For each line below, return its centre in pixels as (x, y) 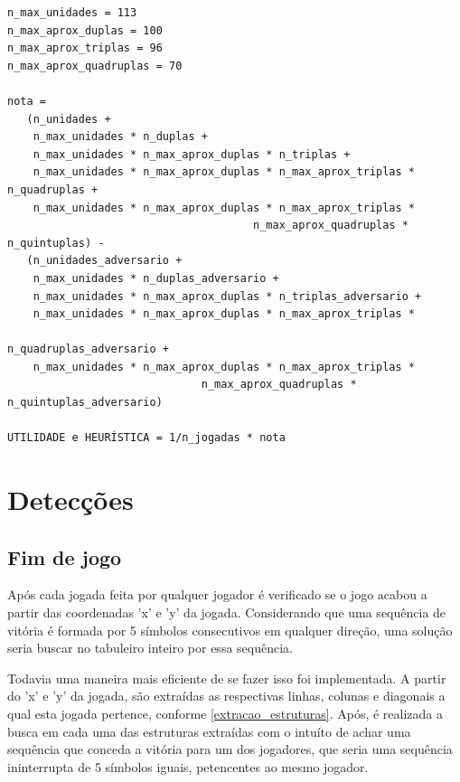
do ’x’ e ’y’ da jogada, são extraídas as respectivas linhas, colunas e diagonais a (226, 696)
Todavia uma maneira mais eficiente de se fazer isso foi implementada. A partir (227, 678)
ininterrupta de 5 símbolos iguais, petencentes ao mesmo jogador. (188, 766)
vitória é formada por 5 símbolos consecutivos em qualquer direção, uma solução (230, 630)
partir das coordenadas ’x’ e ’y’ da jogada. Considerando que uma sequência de (227, 612)
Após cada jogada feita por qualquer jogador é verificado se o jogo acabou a (217, 594)
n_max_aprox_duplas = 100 (85, 30)
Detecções (70, 499)
